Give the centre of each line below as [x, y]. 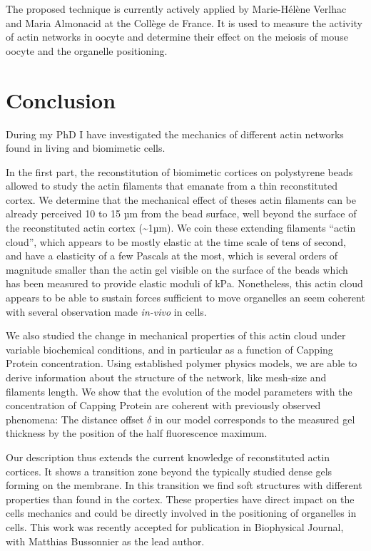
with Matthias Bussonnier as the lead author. [105, 541]
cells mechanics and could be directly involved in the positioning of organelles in [181, 513]
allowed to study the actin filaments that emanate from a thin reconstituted [172, 186]
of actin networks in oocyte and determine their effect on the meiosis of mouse [177, 37]
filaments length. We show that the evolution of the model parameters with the [179, 391]
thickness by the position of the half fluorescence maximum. [137, 433]
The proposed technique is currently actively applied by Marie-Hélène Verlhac [176, 9]
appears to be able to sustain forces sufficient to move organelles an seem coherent [185, 298]
